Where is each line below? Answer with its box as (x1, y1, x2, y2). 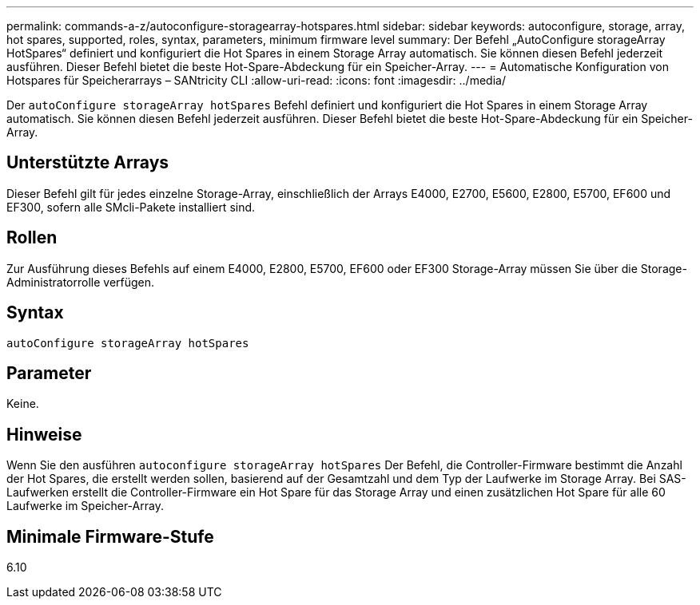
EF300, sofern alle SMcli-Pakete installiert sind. (6, 200, 256, 214)
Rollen (6, 227, 58, 248)
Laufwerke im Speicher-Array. (6, 499, 164, 513)
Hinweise (6, 424, 82, 445)
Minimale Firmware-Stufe (6, 526, 214, 547)
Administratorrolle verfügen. (6, 275, 155, 289)
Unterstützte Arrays (6, 152, 169, 173)
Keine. (6, 397, 39, 411)
